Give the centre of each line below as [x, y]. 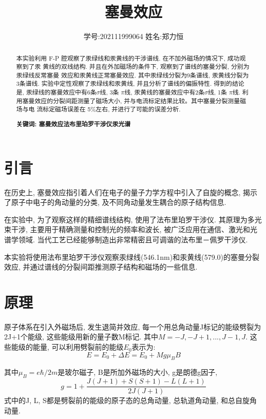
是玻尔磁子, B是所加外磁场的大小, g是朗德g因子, [138, 372]
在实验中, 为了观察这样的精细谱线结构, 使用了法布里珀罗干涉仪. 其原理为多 [129, 219]
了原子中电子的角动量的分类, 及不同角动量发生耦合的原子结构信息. [115, 202]
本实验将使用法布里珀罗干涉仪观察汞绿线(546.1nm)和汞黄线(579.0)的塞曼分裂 [132, 256]
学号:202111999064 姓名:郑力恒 [134, 36]
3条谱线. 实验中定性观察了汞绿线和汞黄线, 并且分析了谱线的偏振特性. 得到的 [124, 83]
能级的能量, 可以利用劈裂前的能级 [67, 347]
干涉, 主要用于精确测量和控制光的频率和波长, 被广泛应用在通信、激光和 [131, 229]
